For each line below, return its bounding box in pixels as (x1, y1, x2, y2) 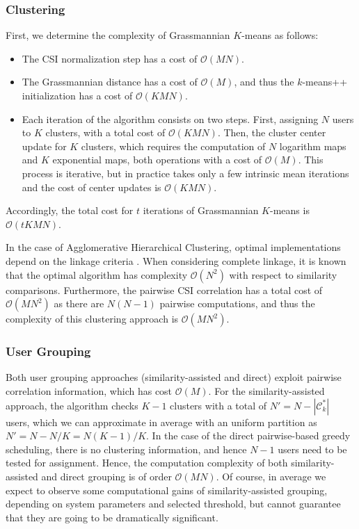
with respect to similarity (229, 267, 337, 282)
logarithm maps (279, 138, 346, 153)
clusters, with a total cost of (45, 125, 166, 140)
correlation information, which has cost (6, 383, 173, 398)
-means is (269, 203, 310, 218)
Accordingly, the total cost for (6, 203, 134, 218)
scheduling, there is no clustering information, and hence (6, 441, 247, 456)
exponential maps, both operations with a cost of (52, 152, 262, 167)
